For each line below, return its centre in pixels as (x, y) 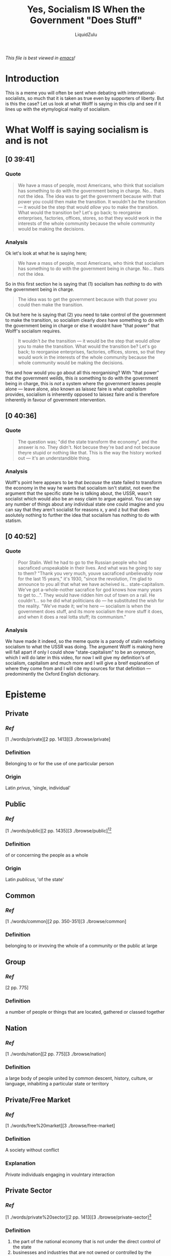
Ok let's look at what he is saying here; (46, 253)
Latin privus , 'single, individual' (38, 788)
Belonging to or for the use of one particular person (60, 764)
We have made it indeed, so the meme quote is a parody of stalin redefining (85, 641)
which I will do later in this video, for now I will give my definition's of (78, 658)
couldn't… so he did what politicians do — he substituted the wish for (91, 600)
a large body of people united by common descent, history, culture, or (79, 1078)
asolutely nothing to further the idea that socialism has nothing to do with (82, 515)
